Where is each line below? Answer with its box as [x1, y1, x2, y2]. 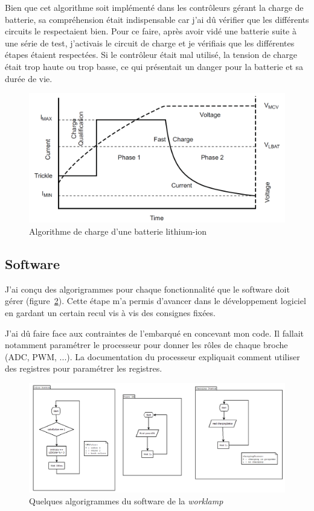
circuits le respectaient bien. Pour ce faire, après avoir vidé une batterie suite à [5, 25, 296, 37]
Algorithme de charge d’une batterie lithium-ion [29, 225, 207, 238]
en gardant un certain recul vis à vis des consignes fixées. [5, 306, 216, 319]
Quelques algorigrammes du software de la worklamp [29, 494, 223, 507]
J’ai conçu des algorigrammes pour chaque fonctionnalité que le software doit [5, 282, 290, 295]
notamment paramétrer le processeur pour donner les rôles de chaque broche [5, 338, 288, 351]
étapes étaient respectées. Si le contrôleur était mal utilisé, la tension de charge [5, 48, 297, 61]
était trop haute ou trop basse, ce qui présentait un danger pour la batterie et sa [5, 60, 304, 72]
